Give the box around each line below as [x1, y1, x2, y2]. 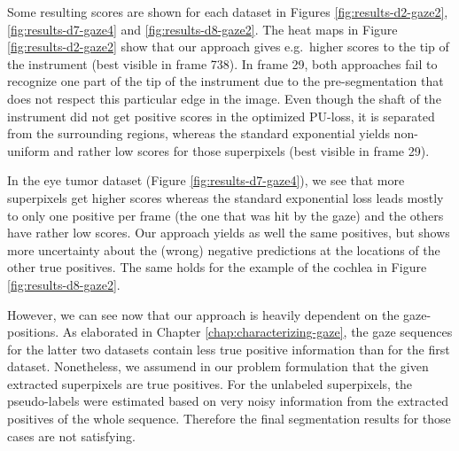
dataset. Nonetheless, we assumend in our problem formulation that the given [7, 357, 429, 376]
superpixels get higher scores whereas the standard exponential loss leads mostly [7, 188, 444, 206]
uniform [7, 141, 50, 159]
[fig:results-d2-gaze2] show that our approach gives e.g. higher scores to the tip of [7, 37, 449, 56]
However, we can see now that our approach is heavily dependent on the [7, 305, 400, 323]
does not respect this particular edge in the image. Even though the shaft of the [7, 89, 441, 107]
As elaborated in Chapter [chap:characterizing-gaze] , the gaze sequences [62, 323, 453, 341]
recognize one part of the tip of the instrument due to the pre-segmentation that [7, 72, 444, 90]
